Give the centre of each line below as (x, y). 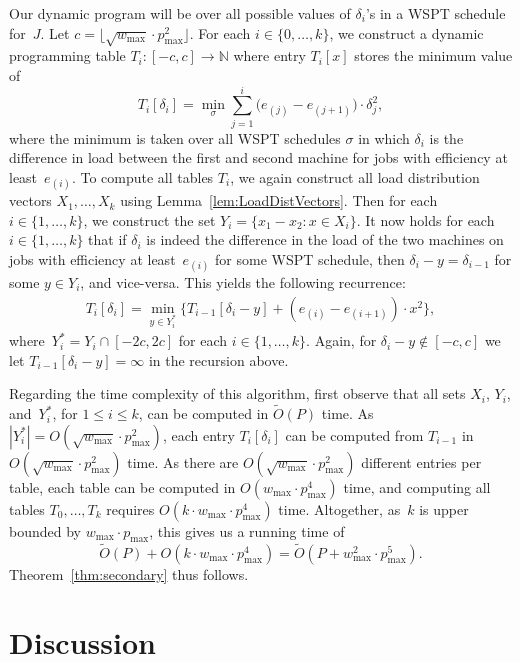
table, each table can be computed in (122, 486)
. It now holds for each (425, 219)
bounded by (45, 530)
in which (384, 137)
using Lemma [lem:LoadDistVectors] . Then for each (279, 200)
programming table (67, 55)
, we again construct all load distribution (355, 176)
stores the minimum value (433, 55)
